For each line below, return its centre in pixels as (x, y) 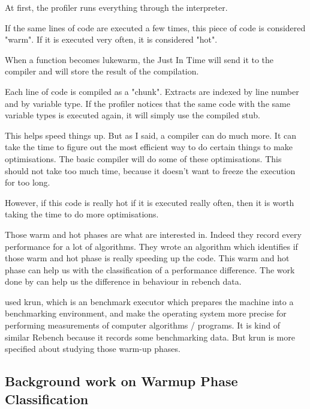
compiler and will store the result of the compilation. (102, 71)
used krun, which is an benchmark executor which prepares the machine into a (149, 301)
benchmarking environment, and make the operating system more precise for (146, 313)
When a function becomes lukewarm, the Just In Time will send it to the (139, 59)
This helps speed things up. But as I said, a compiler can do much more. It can (151, 135)
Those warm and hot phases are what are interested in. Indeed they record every (153, 234)
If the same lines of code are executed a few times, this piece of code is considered (155, 27)
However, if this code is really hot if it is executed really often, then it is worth (150, 202)
